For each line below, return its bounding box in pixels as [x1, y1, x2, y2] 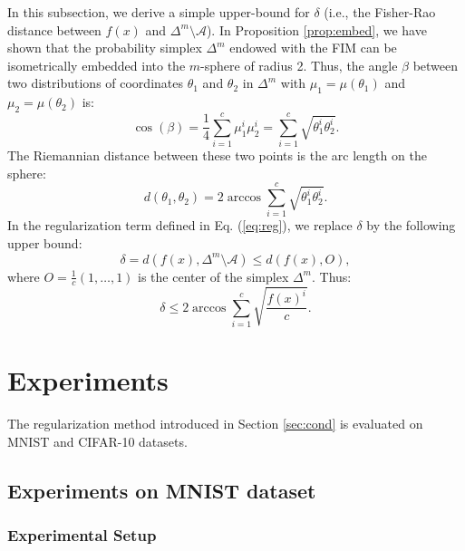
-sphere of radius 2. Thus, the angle [200, 55, 398, 74]
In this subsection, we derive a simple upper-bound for [7, 3, 310, 21]
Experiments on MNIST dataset [7, 476, 316, 504]
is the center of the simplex [138, 266, 289, 285]
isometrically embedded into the [7, 55, 186, 74]
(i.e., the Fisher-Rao [324, 3, 436, 21]
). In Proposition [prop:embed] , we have [206, 20, 427, 39]
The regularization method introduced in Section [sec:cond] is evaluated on [7, 414, 423, 432]
